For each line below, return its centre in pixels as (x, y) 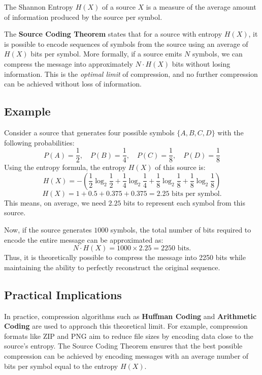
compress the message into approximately (69, 63)
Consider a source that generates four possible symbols (89, 132)
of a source (119, 7)
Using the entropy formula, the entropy (65, 167)
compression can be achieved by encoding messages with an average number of (126, 355)
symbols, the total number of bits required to (181, 229)
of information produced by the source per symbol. (83, 17)
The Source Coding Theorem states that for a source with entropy (113, 34)
